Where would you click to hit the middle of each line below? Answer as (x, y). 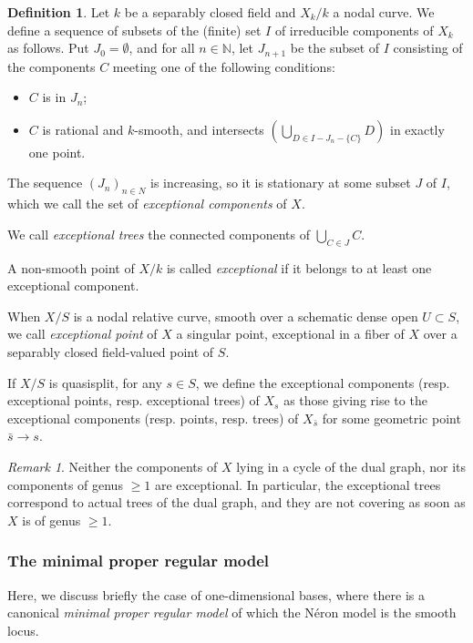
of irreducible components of (354, 30)
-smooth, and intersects (199, 129)
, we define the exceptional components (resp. (323, 382)
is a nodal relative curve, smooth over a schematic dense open (246, 316)
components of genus (65, 484)
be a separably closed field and (210, 12)
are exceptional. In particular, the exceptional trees (298, 484)
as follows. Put (48, 48)
